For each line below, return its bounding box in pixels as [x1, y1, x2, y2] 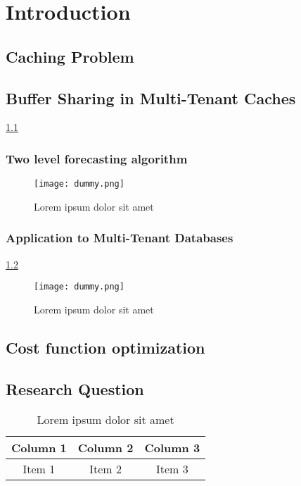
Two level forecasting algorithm [6, 149, 188, 167]
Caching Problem [6, 45, 134, 67]
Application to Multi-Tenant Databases [6, 229, 233, 247]
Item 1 [23, 461, 56, 478]
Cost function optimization [6, 336, 205, 358]
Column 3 [144, 440, 200, 456]
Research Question [6, 378, 144, 399]
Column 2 [77, 440, 134, 456]
